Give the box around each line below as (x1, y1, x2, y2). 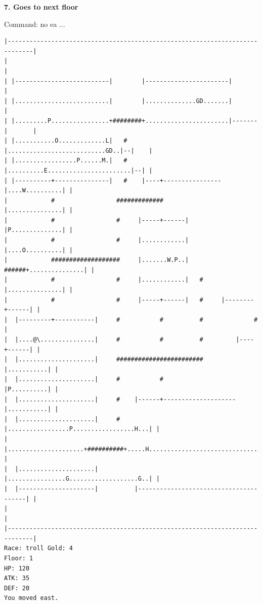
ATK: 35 (4, 575, 30, 582)
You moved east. (4, 594, 59, 602)
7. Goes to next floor (4, 2, 78, 12)
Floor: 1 (4, 555, 33, 562)
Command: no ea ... (4, 18, 65, 29)
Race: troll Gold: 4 (4, 545, 73, 552)
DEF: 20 (4, 584, 30, 592)
